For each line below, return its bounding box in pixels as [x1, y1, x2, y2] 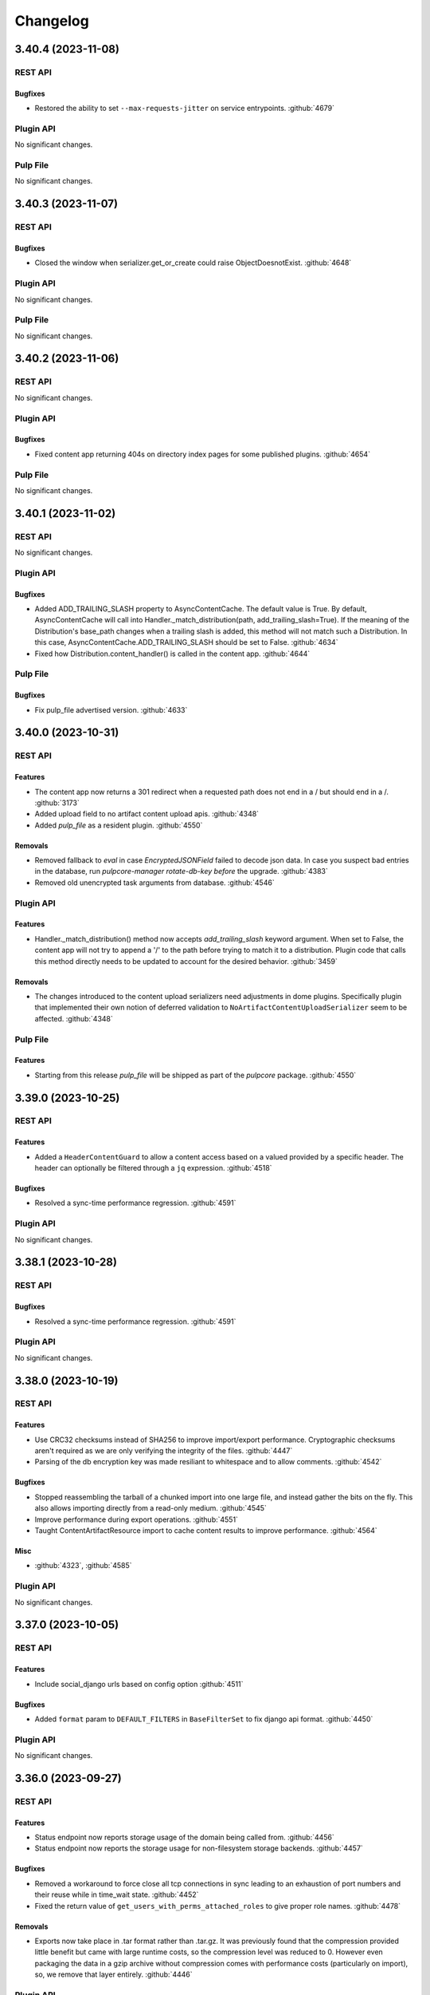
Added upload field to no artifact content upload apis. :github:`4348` [34, 809, 259, 819]
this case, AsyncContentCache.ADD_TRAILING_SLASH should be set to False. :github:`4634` [34, 638, 338, 647]
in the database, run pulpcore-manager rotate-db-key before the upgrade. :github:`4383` [34, 867, 328, 876]
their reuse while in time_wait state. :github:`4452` [34, 1890, 199, 1899]
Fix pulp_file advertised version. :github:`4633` [34, 705, 188, 714]
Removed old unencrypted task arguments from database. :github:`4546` [34, 878, 275, 887]
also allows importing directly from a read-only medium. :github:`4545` [34, 1503, 267, 1513]
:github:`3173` [34, 798, 80, 808]
